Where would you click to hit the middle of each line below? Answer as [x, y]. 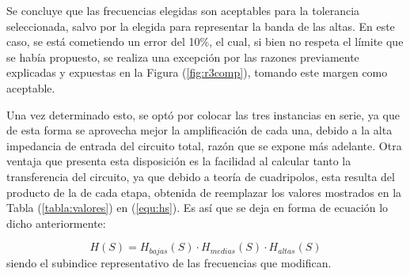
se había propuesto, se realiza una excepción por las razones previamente [183, 57]
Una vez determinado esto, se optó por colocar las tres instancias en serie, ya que [203, 114]
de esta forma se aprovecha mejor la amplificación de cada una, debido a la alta [199, 130]
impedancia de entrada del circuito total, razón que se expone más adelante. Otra [204, 145]
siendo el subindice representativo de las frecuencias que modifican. [169, 262]
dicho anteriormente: [56, 223]
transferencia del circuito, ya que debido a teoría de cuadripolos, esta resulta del [201, 176]
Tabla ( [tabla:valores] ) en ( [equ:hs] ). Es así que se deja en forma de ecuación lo [197, 208]
